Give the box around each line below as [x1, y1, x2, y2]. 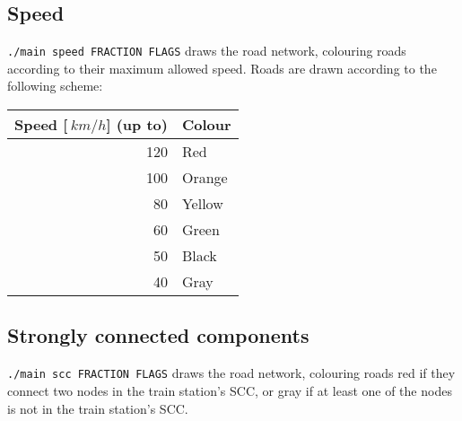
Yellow [181, 193, 223, 215]
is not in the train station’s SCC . [7, 399, 188, 417]
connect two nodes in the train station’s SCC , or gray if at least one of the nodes [7, 381, 452, 399]
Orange [181, 167, 228, 189]
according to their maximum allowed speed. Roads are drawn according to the [7, 58, 437, 77]
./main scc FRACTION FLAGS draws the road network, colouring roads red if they [7, 364, 456, 382]
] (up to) [106, 114, 168, 136]
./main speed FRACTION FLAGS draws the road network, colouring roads [7, 41, 406, 60]
